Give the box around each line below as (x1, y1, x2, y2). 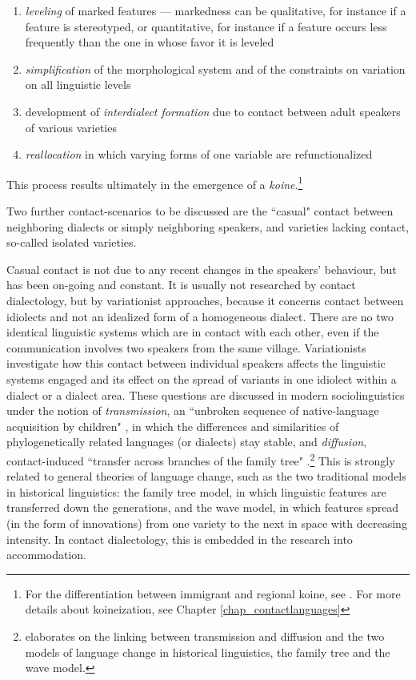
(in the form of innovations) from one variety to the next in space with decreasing (6, 514, 407, 531)
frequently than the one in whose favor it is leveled (25, 34, 274, 50)
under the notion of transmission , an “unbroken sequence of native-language (6, 402, 379, 419)
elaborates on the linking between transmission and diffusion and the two (25, 627, 385, 644)
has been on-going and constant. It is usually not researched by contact (6, 276, 356, 293)
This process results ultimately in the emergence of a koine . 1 (6, 173, 303, 192)
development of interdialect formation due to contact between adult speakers (25, 103, 401, 119)
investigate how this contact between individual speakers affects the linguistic (6, 355, 386, 372)
